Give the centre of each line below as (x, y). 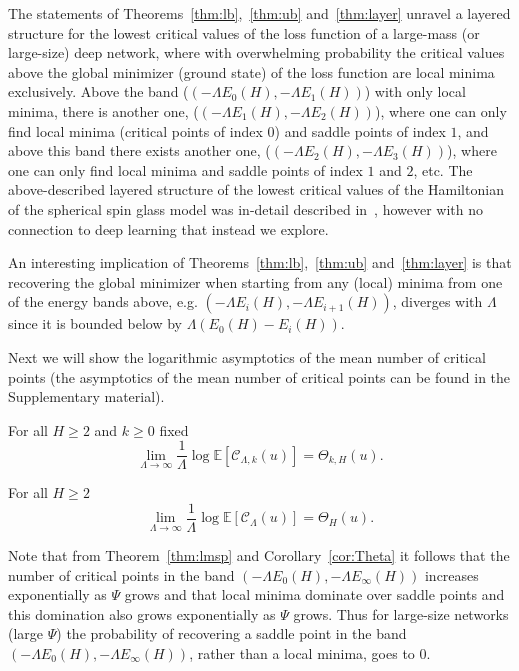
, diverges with (437, 301)
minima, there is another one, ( (103, 110)
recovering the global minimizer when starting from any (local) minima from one (255, 281)
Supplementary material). (86, 396)
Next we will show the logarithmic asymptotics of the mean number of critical (247, 356)
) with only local (415, 91)
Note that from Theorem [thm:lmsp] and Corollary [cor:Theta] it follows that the (259, 555)
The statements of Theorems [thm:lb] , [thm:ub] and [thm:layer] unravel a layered (259, 13)
